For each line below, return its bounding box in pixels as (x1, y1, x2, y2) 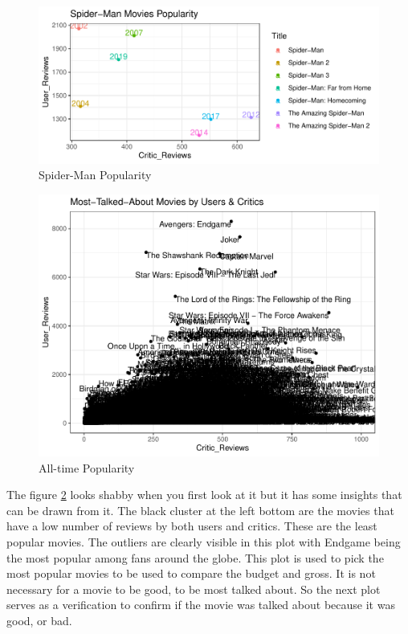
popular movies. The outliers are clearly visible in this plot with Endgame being (6, 533, 401, 550)
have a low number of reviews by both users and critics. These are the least (6, 517, 377, 534)
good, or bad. (6, 612, 72, 628)
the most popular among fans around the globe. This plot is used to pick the (6, 549, 384, 566)
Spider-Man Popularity (39, 166, 152, 183)
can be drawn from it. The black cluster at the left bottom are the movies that (6, 501, 394, 518)
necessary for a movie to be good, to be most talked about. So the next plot (6, 580, 381, 597)
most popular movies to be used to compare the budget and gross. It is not (6, 565, 376, 582)
